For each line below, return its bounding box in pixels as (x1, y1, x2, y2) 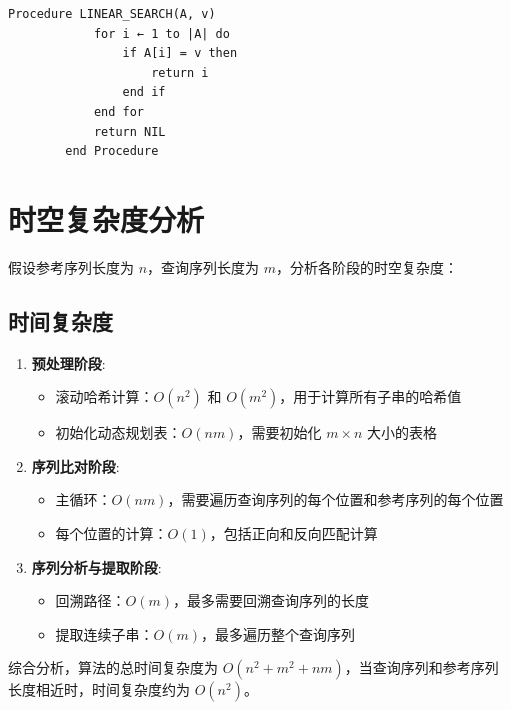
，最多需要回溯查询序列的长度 (173, 590, 370, 611)
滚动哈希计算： (55, 386, 154, 407)
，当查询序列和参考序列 (344, 657, 499, 678)
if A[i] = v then (122, 46, 238, 61)
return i (151, 65, 209, 80)
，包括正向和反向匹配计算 (209, 523, 378, 544)
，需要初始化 (237, 422, 322, 443)
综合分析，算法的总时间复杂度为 (8, 657, 218, 678)
